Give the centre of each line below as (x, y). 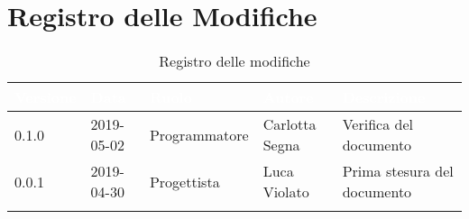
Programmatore (199, 134)
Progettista (184, 181)
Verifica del (377, 124)
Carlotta (290, 124)
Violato (286, 192)
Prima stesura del (398, 171)
